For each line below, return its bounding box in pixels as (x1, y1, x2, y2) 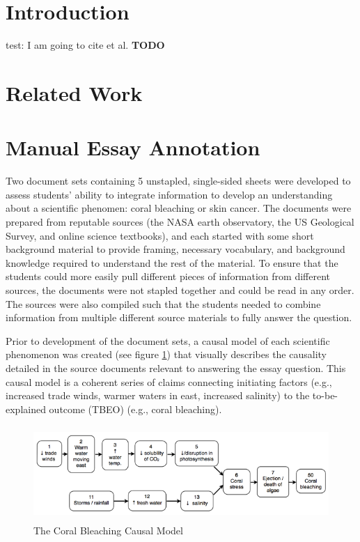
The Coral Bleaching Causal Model (33, 522, 183, 537)
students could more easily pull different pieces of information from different (6, 269, 331, 284)
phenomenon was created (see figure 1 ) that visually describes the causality (6, 347, 327, 362)
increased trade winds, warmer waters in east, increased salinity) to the (6, 388, 310, 403)
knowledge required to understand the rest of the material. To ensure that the (6, 255, 338, 270)
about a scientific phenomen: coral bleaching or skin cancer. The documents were (6, 201, 352, 215)
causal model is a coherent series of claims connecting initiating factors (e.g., (6, 374, 332, 389)
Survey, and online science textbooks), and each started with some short (6, 228, 314, 242)
